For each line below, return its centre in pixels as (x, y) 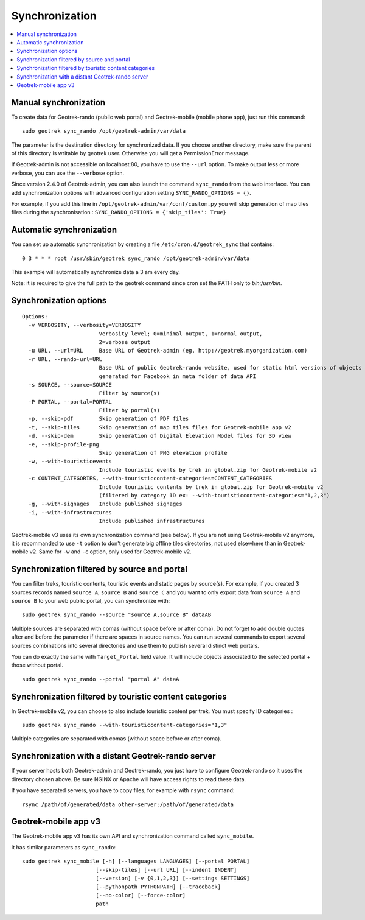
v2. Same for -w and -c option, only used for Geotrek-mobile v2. (110, 552)
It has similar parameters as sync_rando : (63, 847)
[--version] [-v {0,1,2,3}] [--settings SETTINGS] (172, 878)
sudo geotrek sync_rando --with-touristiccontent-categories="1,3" (125, 725)
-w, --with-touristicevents (70, 462)
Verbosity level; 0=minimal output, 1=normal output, (181, 334)
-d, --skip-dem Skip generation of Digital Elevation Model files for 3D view (160, 436)
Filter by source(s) (130, 393)
